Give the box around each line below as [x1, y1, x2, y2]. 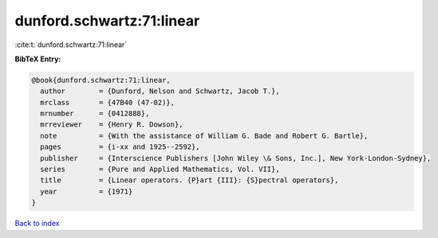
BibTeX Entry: [14, 54, 61, 64]
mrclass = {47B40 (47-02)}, [40, 98, 176, 107]
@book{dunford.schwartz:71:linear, [31, 76, 171, 84]
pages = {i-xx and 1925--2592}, [40, 142, 200, 151]
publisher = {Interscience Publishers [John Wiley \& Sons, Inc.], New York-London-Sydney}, [40, 154, 432, 162]
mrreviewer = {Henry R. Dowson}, [40, 120, 183, 129]
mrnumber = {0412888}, [40, 109, 150, 119]
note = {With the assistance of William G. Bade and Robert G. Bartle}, [40, 131, 369, 140]
